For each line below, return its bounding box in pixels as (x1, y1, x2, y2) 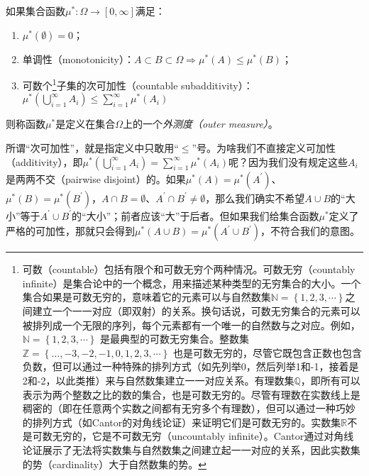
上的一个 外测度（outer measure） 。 (122, 116, 278, 131)
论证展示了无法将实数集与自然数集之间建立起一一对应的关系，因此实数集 (22, 442, 360, 457)
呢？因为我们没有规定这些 (228, 154, 348, 169)
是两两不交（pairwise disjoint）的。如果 (6, 171, 186, 186)
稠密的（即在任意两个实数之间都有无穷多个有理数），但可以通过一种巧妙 (22, 401, 356, 416)
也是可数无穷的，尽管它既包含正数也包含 (172, 345, 362, 360)
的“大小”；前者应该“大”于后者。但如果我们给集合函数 (71, 208, 319, 223)
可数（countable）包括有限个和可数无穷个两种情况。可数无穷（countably (22, 262, 356, 277)
